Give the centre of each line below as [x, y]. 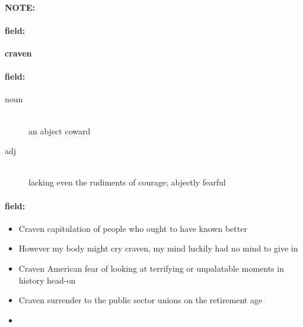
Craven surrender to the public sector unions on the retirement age [141, 300]
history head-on [47, 280]
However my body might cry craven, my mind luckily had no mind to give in [158, 248]
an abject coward [60, 131]
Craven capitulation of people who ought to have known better [133, 228]
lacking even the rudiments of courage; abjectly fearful [127, 182]
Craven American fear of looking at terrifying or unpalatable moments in [151, 268]
